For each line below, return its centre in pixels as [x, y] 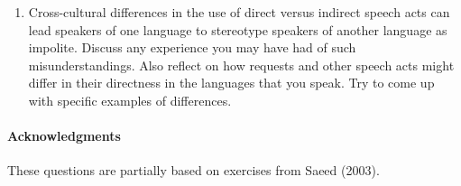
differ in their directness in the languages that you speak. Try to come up [231, 83]
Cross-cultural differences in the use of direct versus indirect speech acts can [239, 12]
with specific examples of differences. [130, 100]
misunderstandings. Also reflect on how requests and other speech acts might [241, 65]
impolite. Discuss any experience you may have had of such [192, 47]
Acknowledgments [64, 136]
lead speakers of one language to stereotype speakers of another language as [238, 29]
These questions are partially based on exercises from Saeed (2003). [194, 170]
